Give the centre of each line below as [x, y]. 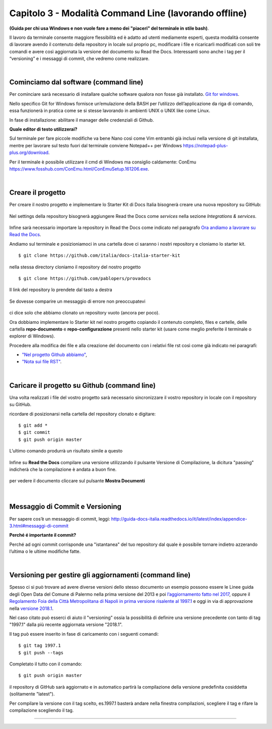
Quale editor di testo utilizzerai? [43, 129]
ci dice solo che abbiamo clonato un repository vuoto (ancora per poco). [84, 313]
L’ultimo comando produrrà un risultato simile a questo [66, 451]
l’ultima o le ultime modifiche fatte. [45, 551]
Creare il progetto [38, 192]
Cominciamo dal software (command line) [76, 82]
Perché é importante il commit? [43, 535]
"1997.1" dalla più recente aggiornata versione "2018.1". [66, 625]
